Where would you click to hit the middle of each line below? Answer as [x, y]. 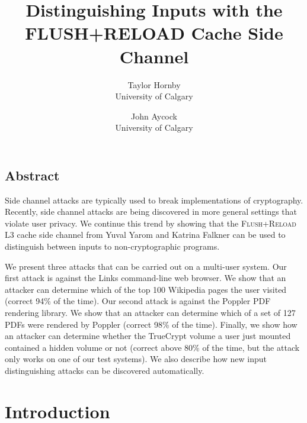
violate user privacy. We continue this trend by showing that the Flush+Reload [151, 223]
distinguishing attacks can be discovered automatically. [105, 370]
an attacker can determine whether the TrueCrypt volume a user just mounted [148, 336]
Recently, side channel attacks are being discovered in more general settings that [151, 211]
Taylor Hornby [154, 84]
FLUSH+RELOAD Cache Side [154, 33]
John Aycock [154, 116]
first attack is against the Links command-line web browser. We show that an [145, 278]
